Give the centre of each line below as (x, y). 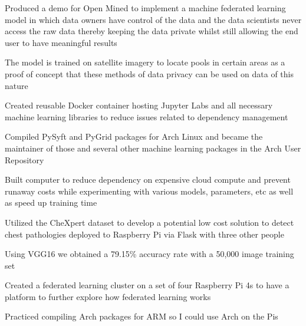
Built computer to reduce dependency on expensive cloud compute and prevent (148, 180)
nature (17, 85)
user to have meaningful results (61, 42)
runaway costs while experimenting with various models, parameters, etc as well (149, 191)
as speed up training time (51, 202)
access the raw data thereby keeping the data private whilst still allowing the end (152, 31)
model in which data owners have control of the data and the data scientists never (153, 19)
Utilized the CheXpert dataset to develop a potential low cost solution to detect (149, 222)
